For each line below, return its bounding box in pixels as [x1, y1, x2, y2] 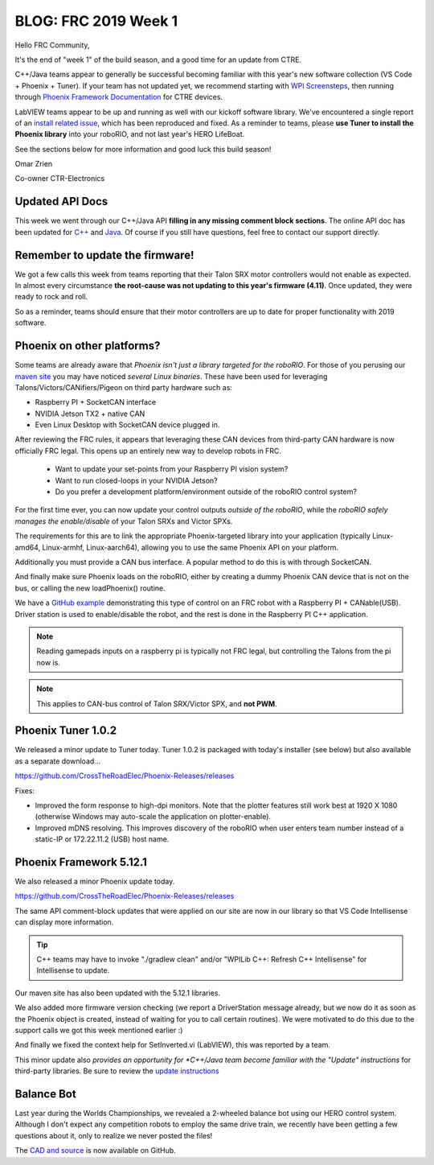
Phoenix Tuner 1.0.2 [14, 724, 117, 738]
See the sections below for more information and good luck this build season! [14, 144, 272, 154]
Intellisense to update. [36, 965, 110, 975]
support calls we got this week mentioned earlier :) [14, 1025, 183, 1035]
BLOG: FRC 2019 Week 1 [14, 12, 178, 30]
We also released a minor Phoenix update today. [14, 877, 175, 887]
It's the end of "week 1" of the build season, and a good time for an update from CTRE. [14, 55, 301, 64]
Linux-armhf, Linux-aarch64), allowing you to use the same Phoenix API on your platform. [41, 542, 339, 552]
